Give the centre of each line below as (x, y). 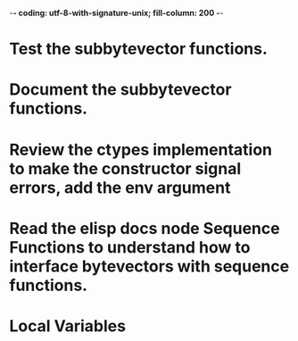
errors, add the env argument (120, 187)
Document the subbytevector (120, 90)
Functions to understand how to (130, 247)
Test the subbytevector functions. (138, 49)
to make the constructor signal (125, 168)
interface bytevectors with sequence (149, 266)
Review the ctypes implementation (141, 150)
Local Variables (68, 326)
